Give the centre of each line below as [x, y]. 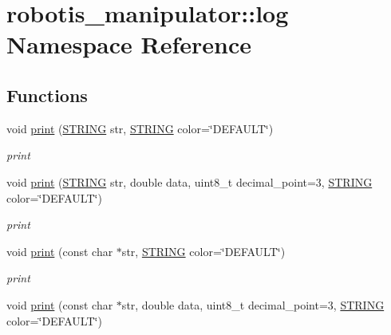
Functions [47, 95]
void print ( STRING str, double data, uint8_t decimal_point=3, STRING [190, 181]
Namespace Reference [129, 44]
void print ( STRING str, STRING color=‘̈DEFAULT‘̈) [140, 128]
